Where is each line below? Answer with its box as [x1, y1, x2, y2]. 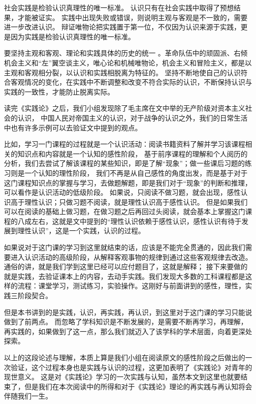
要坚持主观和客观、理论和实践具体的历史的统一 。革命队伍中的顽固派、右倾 [4, 48, 248, 58]
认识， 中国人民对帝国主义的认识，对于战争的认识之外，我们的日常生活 [17, 112, 248, 123]
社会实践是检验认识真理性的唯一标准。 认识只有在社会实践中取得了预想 [4, 2, 234, 12]
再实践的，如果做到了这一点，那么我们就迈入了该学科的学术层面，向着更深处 [4, 326, 252, 336]
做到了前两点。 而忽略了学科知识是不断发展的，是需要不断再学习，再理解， [4, 316, 248, 327]
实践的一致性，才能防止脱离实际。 [4, 86, 114, 96]
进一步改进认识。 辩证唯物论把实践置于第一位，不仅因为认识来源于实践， [4, 22, 241, 32]
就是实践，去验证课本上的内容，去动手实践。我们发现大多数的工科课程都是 [4, 271, 245, 281]
